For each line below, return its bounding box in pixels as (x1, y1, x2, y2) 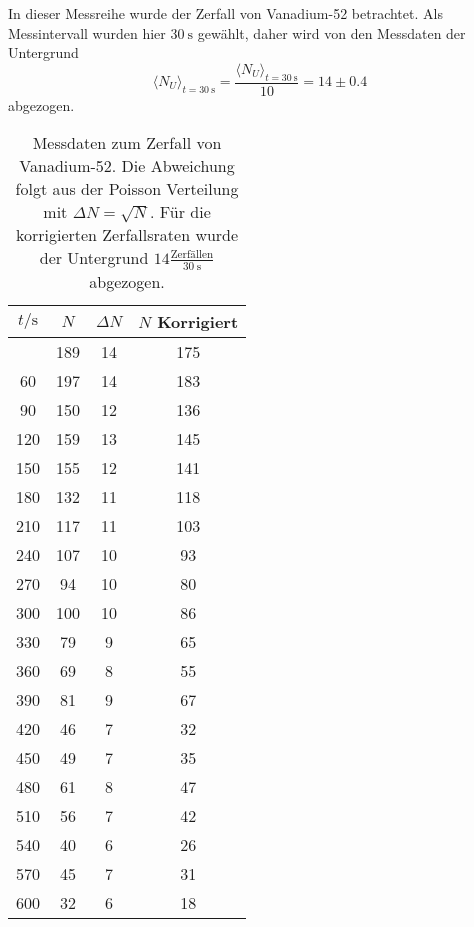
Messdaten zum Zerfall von (32, 131, 222, 155)
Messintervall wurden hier (8, 22, 166, 43)
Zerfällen (170, 248, 214, 260)
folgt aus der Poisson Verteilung (15, 177, 239, 201)
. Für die (149, 200, 211, 224)
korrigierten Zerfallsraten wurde (15, 223, 239, 247)
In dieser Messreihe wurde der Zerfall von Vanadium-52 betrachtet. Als (8, 3, 443, 23)
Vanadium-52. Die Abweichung (19, 154, 235, 178)
